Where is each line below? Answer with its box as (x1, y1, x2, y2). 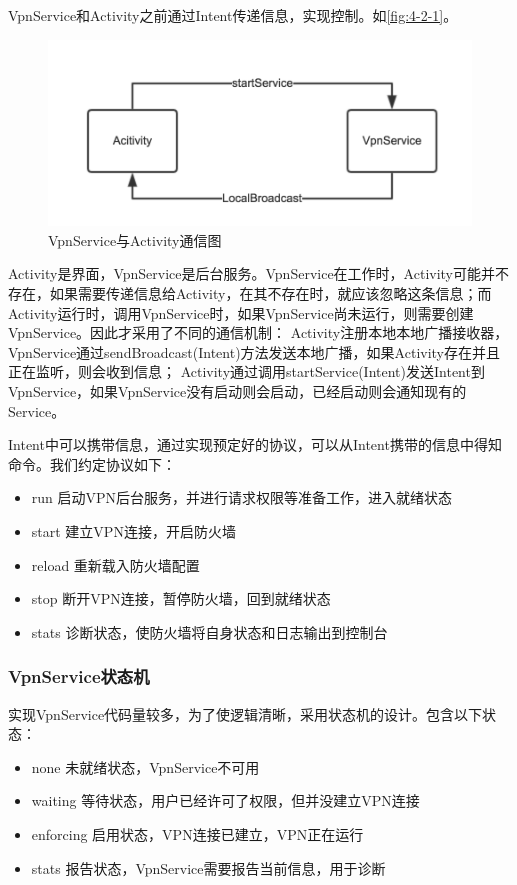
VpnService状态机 (8, 664, 150, 689)
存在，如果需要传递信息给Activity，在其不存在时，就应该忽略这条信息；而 (8, 283, 492, 304)
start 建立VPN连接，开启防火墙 (31, 520, 236, 541)
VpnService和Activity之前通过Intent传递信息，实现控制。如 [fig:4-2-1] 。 (8, 5, 458, 25)
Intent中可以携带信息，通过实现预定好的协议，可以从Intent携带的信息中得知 (8, 434, 502, 455)
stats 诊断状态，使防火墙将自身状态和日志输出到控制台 (31, 621, 388, 642)
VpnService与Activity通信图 (48, 229, 222, 250)
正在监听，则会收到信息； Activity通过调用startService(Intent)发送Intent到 (8, 361, 485, 382)
